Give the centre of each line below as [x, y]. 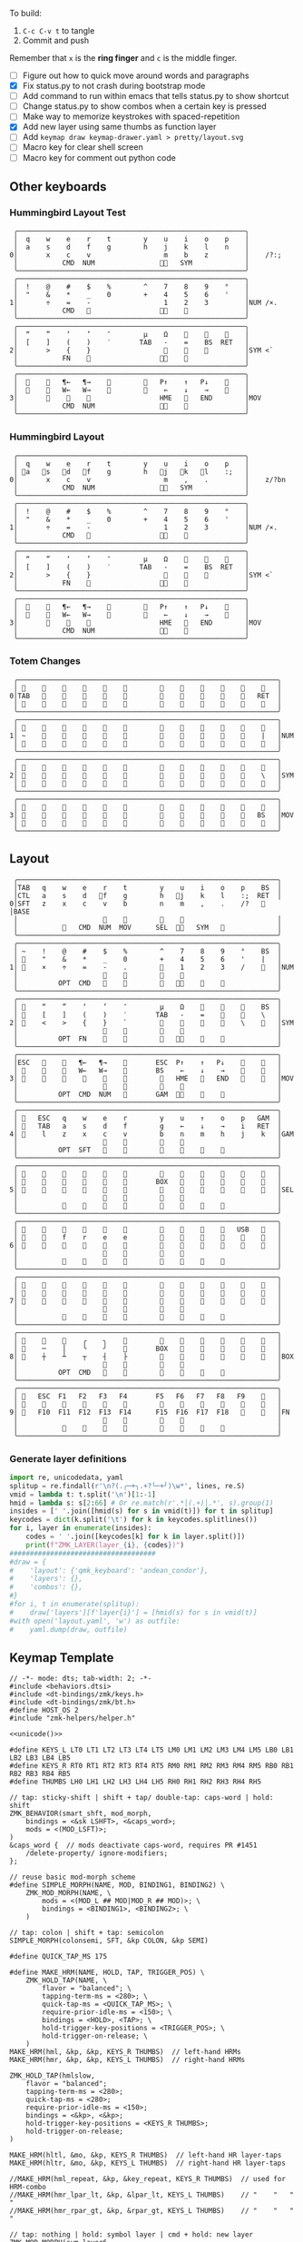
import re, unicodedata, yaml [67, 1477]
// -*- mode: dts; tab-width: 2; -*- [81, 1679]
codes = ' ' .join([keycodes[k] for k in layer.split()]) [136, 1537]
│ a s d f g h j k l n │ [131, 247]
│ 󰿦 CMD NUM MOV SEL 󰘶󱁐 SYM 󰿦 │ [147, 927]
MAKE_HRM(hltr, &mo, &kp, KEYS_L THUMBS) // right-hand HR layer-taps [147, 2163]
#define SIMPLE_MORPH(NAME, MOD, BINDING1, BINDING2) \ [117, 1885]
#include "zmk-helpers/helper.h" [73, 1719]
